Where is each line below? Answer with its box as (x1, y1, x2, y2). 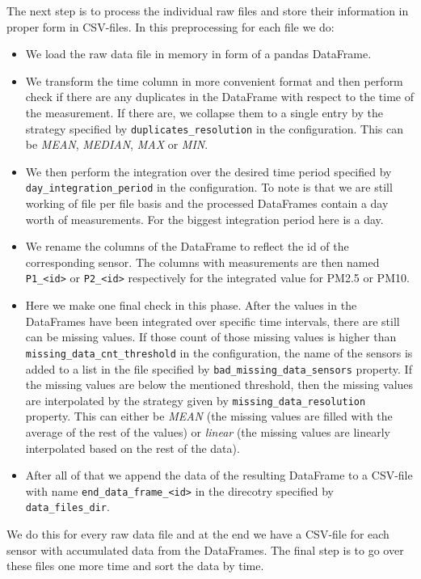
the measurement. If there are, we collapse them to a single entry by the (25, 104, 383, 120)
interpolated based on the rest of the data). (25, 439, 240, 456)
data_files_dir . (25, 498, 110, 515)
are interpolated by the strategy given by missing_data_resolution (25, 391, 366, 408)
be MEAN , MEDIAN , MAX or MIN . (25, 136, 208, 153)
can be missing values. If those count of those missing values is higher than (25, 328, 397, 345)
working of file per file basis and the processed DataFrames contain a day (25, 195, 389, 212)
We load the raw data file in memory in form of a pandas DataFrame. (25, 45, 372, 62)
